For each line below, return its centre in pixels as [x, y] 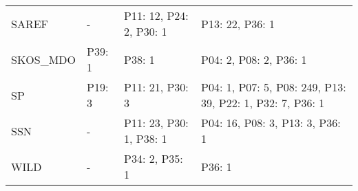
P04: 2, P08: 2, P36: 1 [254, 59]
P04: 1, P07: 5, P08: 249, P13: [273, 87]
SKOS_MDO [44, 59]
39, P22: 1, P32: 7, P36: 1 [263, 103]
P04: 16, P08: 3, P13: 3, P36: [271, 123]
